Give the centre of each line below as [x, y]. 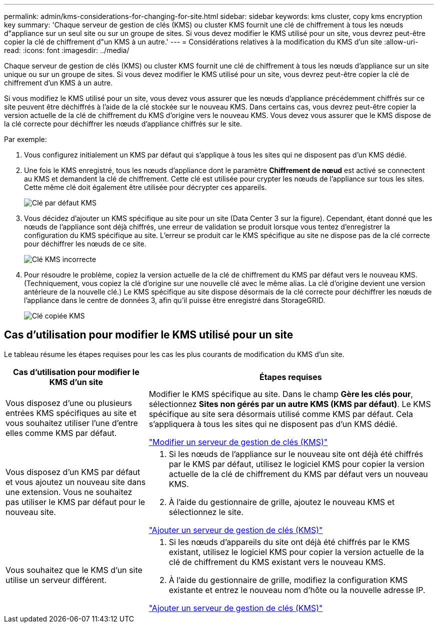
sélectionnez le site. [206, 512]
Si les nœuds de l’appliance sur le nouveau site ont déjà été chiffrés [296, 454]
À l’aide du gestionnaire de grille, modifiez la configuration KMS [288, 580]
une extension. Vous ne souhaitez [69, 492]
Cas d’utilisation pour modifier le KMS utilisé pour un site [149, 335]
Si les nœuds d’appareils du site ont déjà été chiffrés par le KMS [289, 542]
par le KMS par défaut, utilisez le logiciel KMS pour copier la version [296, 464]
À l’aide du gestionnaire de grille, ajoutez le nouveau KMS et [282, 502]
